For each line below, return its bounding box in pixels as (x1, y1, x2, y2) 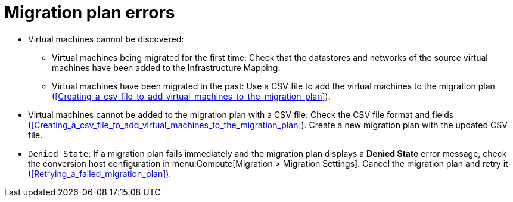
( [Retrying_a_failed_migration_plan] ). (28, 168, 172, 179)
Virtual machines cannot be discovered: (28, 33, 184, 44)
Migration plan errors (4, 2, 175, 23)
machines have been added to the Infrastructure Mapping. (52, 62, 281, 73)
